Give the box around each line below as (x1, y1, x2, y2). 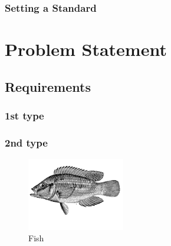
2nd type (5, 135, 48, 149)
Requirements (5, 77, 91, 95)
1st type (5, 108, 44, 122)
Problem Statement (5, 37, 167, 61)
